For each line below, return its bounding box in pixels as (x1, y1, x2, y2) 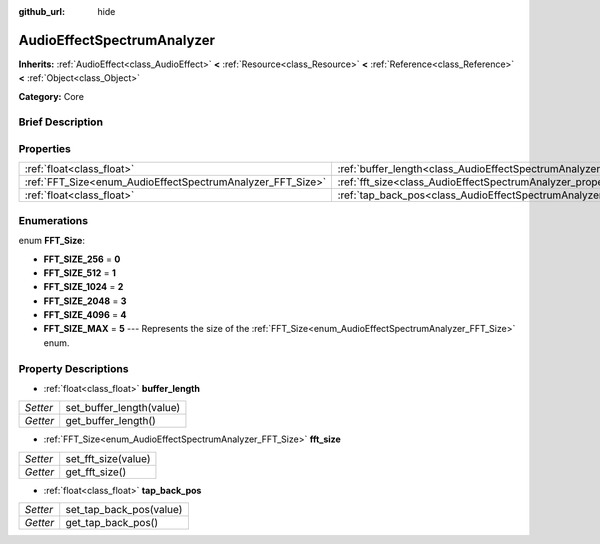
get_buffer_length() (65, 414, 157, 428)
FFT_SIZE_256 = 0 (43, 253, 121, 265)
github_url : (18, 6, 65, 17)
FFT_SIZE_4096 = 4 (43, 309, 127, 321)
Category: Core (18, 90, 85, 102)
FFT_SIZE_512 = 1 (43, 266, 117, 279)
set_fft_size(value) (65, 451, 151, 465)
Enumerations (18, 213, 89, 227)
